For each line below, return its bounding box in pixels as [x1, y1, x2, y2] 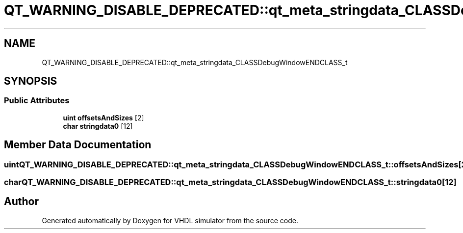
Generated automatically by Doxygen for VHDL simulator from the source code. [42, 216, 299, 225]
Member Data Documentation [4, 139, 152, 151]
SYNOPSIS [4, 75, 57, 88]
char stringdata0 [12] [63, 121, 133, 130]
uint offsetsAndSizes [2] [63, 113, 144, 122]
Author [4, 195, 39, 208]
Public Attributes [4, 95, 70, 106]
